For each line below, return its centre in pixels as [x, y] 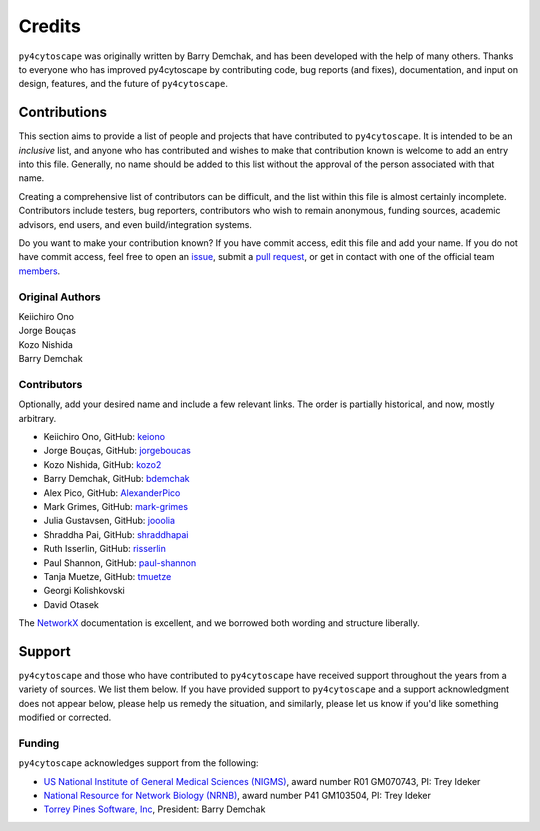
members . [39, 271]
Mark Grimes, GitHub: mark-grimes [116, 506]
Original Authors [60, 297]
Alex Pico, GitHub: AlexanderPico [112, 492]
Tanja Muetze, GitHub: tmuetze [107, 576]
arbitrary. [37, 418]
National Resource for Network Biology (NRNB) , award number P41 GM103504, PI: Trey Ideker [237, 796]
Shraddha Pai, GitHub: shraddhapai [116, 534]
